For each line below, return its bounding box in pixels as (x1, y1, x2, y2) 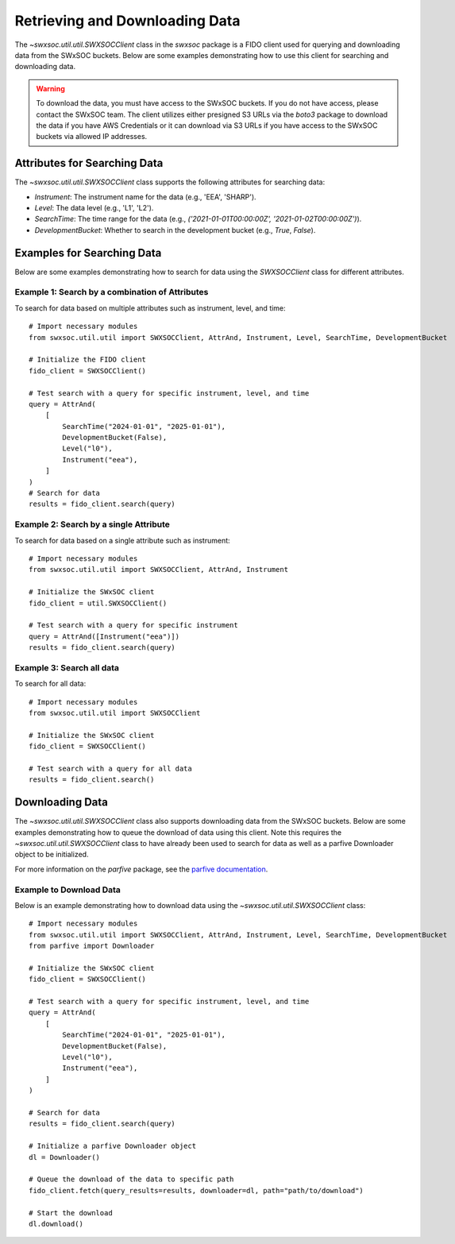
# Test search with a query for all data (29, 763, 192, 773)
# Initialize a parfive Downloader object (29, 1142, 197, 1151)
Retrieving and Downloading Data (14, 12, 241, 29)
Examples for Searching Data (14, 246, 162, 260)
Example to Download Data (14, 884, 121, 895)
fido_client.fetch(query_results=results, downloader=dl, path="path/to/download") (29, 1186, 364, 1195)
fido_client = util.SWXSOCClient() (29, 598, 168, 608)
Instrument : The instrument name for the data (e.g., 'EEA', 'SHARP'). (34, 191, 257, 202)
